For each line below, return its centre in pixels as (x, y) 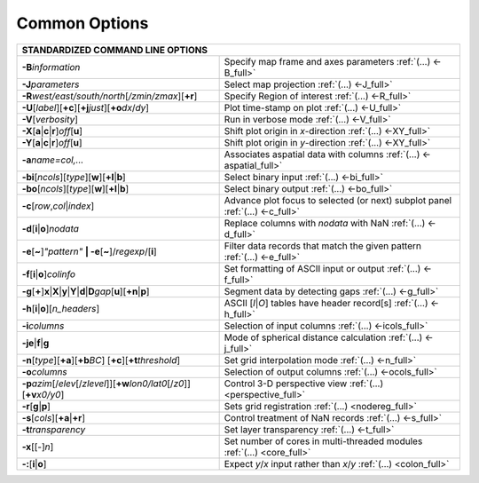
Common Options (82, 23)
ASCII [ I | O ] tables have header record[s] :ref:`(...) (326, 303)
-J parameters (51, 84)
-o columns (45, 371)
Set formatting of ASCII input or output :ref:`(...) (322, 268)
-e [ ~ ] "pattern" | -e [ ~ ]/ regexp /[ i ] (89, 251)
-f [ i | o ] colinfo (48, 273)
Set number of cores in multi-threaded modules (323, 441)
